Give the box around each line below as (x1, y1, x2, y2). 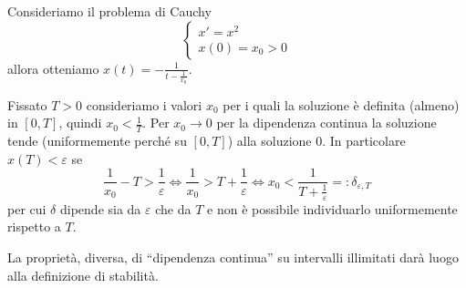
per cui (7, 199, 47, 218)
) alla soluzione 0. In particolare (227, 131, 406, 150)
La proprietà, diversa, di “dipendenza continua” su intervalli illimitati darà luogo (7, 247, 459, 266)
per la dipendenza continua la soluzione (216, 113, 437, 132)
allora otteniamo (7, 58, 99, 77)
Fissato (7, 95, 47, 114)
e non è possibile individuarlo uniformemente (207, 199, 458, 218)
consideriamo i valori (86, 95, 202, 114)
